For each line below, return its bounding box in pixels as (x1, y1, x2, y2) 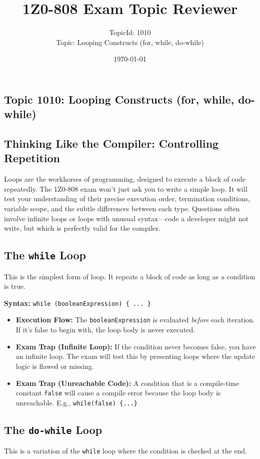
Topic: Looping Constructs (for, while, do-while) (56, 37, 204, 47)
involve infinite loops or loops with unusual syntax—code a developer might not (4, 213, 248, 223)
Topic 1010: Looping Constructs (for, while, (4, 91, 234, 107)
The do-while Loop (4, 421, 102, 437)
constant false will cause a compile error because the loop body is (15, 387, 221, 398)
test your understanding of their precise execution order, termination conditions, (4, 193, 250, 204)
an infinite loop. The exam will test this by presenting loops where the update (15, 351, 255, 361)
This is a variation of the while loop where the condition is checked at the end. (4, 445, 247, 456)
